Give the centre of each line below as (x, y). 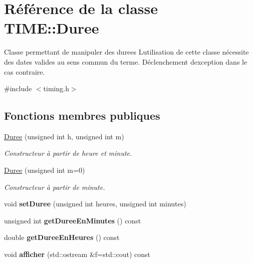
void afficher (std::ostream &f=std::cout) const (77, 254)
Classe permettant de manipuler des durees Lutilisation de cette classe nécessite (126, 52)
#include (18, 88)
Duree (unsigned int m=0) (45, 170)
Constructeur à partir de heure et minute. (68, 153)
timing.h (56, 88)
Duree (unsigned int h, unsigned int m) (64, 136)
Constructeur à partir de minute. (55, 187)
